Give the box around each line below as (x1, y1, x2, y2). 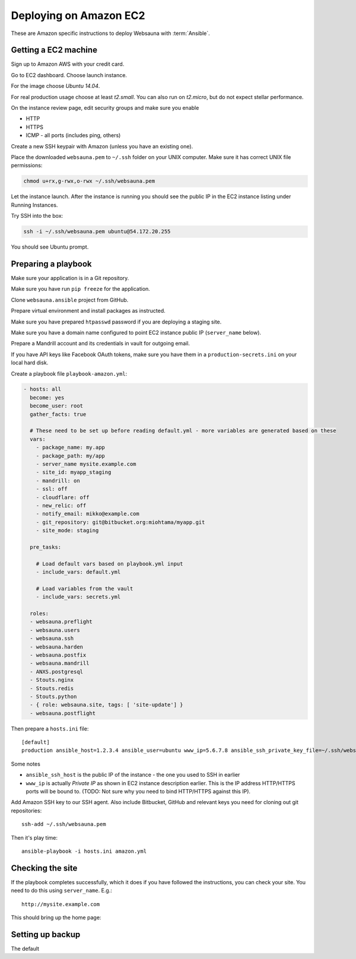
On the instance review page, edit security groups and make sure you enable (11, 104, 199, 112)
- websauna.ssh (30, 635, 74, 642)
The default (11, 945, 40, 952)
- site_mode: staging (36, 527, 99, 534)
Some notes (11, 760, 41, 767)
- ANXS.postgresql (30, 668, 83, 675)
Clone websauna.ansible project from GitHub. (11, 296, 129, 303)
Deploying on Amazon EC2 (11, 9, 145, 22)
